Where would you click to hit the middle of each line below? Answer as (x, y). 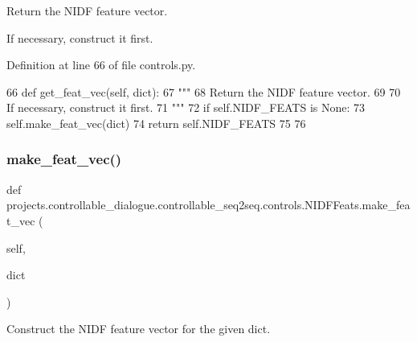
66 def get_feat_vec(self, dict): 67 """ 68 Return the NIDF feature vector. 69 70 (204, 91)
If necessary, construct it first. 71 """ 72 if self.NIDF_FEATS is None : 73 (186, 107)
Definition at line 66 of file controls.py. (101, 65)
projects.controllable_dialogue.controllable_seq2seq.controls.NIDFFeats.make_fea (208, 205)
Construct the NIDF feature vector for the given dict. (139, 329)
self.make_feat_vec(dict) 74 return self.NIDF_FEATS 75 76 (156, 123)
